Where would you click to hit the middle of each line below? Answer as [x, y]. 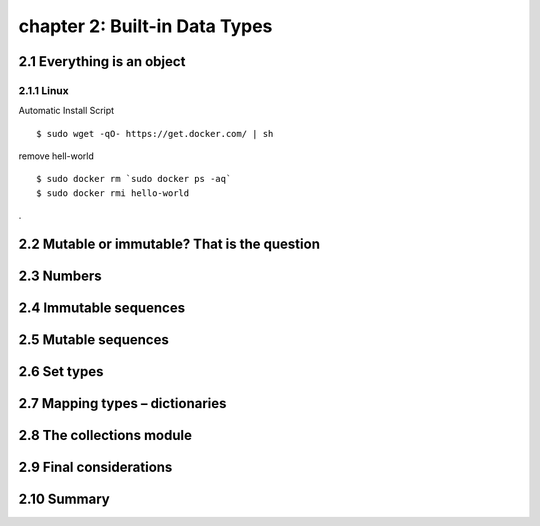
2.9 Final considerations [95, 467]
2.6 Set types [61, 371]
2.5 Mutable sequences [93, 340]
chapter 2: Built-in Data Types [145, 26]
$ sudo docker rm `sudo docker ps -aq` [134, 179]
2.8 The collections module [105, 435]
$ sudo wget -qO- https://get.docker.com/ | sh [155, 133]
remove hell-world [56, 156]
